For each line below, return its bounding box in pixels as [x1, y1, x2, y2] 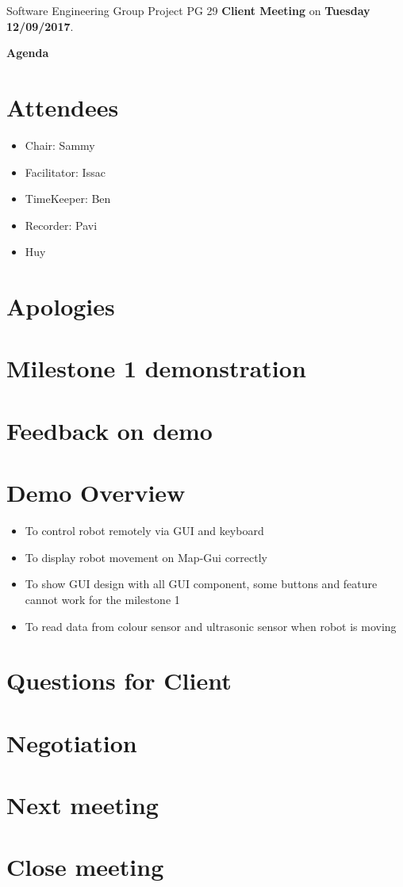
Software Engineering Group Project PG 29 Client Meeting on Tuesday [6, 2, 370, 18]
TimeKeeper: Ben [25, 190, 111, 207]
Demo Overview [6, 476, 186, 509]
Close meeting [6, 851, 164, 883]
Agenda [6, 44, 49, 61]
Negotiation [6, 726, 137, 759]
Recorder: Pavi [25, 216, 98, 233]
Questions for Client [6, 664, 232, 697]
